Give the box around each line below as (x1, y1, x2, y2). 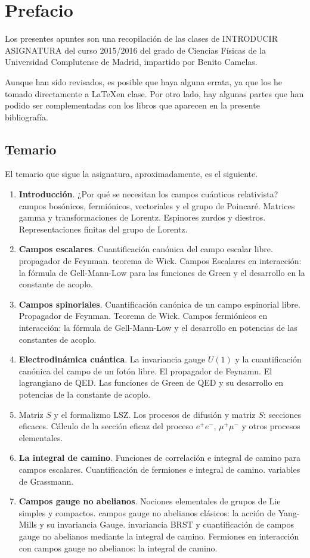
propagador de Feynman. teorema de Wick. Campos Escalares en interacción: (18, 255, 302, 267)
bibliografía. (5, 110, 48, 123)
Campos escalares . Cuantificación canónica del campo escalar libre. (18, 243, 273, 255)
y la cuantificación (235, 353, 302, 365)
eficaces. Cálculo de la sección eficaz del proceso (18, 420, 194, 432)
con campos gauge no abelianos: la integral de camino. (18, 541, 218, 554)
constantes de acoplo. (18, 333, 97, 345)
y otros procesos (241, 420, 300, 432)
